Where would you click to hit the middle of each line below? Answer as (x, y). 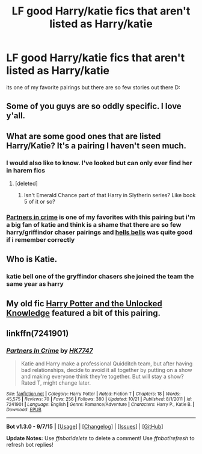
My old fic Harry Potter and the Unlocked (84, 304)
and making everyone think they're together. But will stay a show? (103, 377)
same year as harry (35, 284)
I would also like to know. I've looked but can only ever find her (99, 163)
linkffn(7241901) (38, 334)
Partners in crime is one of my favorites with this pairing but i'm (101, 217)
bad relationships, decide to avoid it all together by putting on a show (106, 370)
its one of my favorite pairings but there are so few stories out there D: (93, 87)
